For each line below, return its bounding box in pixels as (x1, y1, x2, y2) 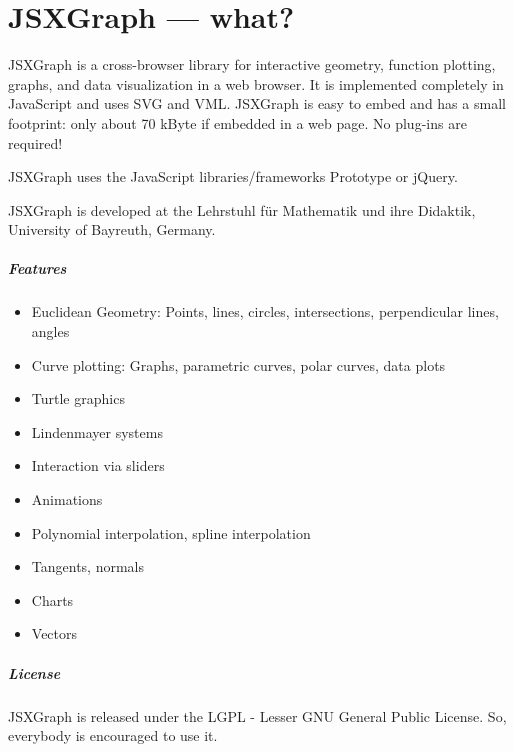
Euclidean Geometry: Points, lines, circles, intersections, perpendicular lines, (31, 301, 499, 322)
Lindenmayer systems (31, 421, 163, 442)
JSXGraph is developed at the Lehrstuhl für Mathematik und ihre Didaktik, (8, 199, 476, 220)
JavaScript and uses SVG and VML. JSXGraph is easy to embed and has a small (8, 93, 506, 114)
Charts (31, 589, 74, 610)
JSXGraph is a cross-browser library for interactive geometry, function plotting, (8, 54, 496, 75)
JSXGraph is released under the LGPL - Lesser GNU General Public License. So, (8, 705, 507, 726)
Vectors (31, 623, 78, 644)
